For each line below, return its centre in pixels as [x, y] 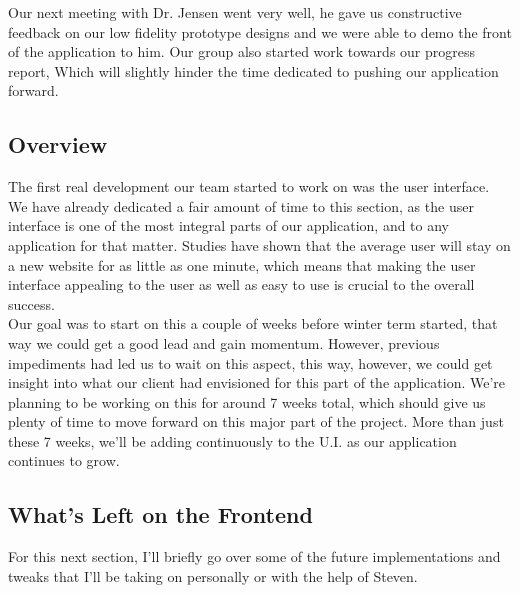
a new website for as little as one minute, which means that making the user [242, 264]
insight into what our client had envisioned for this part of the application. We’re [257, 382]
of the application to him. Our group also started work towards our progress [241, 51]
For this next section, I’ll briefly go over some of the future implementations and [254, 556]
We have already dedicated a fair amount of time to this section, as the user [241, 205]
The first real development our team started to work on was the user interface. [249, 186]
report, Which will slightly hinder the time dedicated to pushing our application [253, 70]
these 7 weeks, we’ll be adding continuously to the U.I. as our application [232, 440]
